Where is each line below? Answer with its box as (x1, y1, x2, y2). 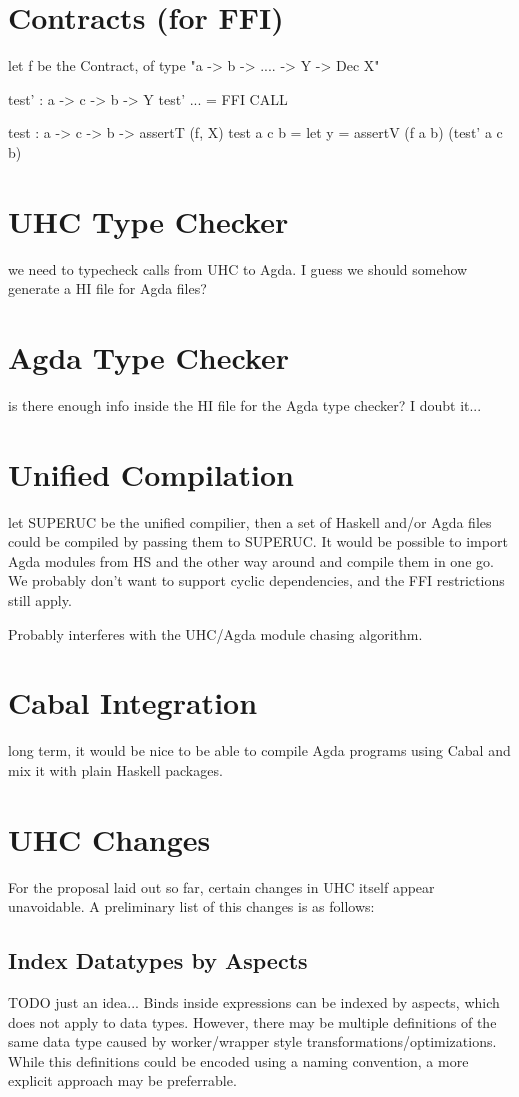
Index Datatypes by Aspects (8, 945, 308, 976)
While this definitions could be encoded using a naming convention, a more (8, 1050, 469, 1071)
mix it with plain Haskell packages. (8, 759, 223, 780)
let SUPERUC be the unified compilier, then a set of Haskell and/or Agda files (8, 511, 492, 532)
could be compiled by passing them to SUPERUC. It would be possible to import (8, 531, 508, 552)
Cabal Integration (8, 682, 258, 723)
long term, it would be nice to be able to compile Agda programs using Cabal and (8, 740, 511, 761)
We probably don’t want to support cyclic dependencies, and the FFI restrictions (8, 570, 505, 591)
